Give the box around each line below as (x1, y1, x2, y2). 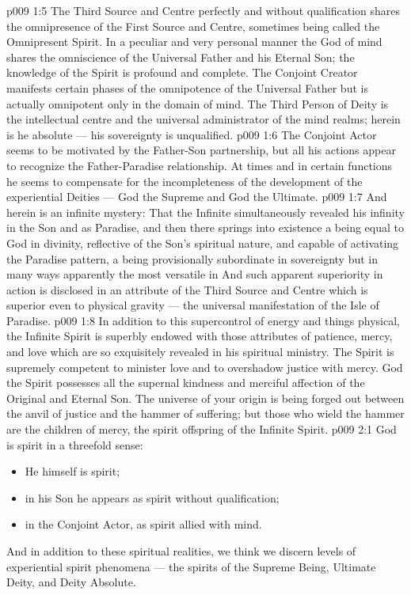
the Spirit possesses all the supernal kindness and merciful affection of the (6, 374, 365, 391)
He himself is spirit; (25, 463, 120, 479)
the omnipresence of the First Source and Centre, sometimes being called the (6, 17, 380, 34)
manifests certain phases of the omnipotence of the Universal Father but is (6, 79, 368, 96)
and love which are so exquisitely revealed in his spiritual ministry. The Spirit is (6, 343, 394, 360)
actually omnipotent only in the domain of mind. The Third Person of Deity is (6, 95, 389, 112)
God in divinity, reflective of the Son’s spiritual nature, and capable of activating (6, 234, 399, 251)
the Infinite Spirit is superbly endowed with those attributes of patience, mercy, (6, 328, 393, 344)
